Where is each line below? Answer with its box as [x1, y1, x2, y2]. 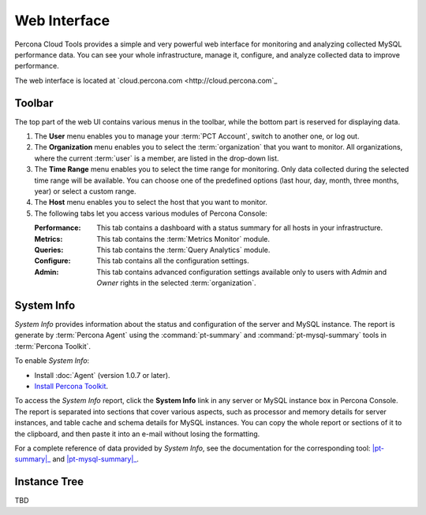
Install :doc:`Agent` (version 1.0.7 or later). [34, 370, 170, 380]
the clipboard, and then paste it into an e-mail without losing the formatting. [14, 429, 260, 439]
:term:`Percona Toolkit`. [14, 341, 91, 350]
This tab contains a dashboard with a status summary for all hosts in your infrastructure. [96, 223, 383, 232]
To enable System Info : [14, 356, 90, 365]
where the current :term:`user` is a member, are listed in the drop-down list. [34, 154, 279, 163]
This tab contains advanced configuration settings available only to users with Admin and [96, 267, 387, 276]
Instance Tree [14, 475, 84, 488]
